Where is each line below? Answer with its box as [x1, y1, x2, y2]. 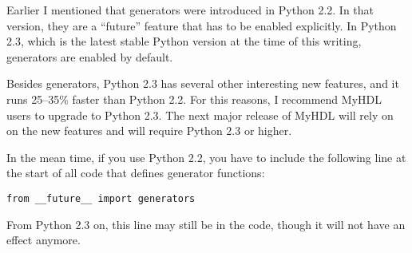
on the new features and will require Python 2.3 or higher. [6, 122, 292, 139]
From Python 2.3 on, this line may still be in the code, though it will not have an [6, 215, 406, 232]
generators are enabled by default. [6, 48, 173, 65]
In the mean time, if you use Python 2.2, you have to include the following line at [6, 148, 406, 165]
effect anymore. [6, 231, 81, 248]
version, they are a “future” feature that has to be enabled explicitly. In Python [6, 17, 397, 34]
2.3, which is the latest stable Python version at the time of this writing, [6, 33, 362, 49]
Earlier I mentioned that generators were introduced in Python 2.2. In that [6, 2, 374, 18]
